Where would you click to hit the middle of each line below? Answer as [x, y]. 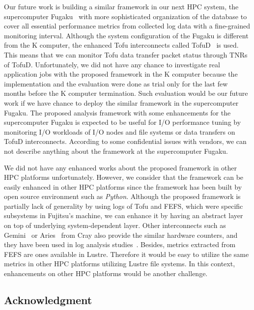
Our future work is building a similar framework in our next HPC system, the [121, 6]
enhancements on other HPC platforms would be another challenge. [106, 273]
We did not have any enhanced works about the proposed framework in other [121, 167]
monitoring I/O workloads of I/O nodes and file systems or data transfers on [120, 131]
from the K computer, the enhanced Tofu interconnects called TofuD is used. [121, 45]
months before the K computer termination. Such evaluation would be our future [126, 93]
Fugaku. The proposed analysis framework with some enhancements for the [117, 112]
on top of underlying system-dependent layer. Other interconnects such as [115, 225]
